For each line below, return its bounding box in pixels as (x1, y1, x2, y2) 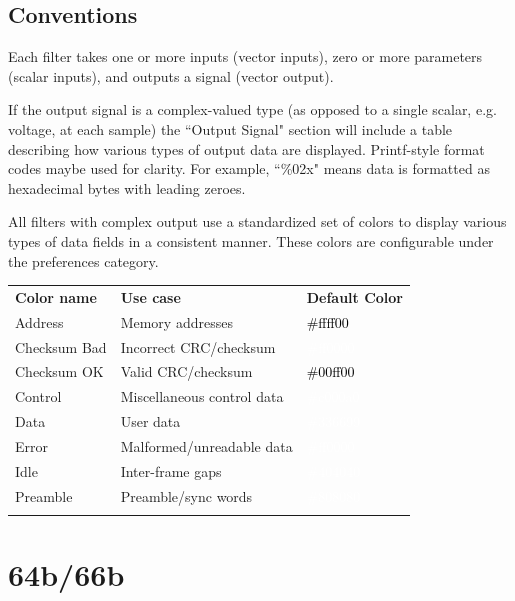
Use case (120, 286, 181, 307)
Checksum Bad (15, 336, 107, 357)
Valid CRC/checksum (120, 361, 253, 382)
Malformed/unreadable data (120, 435, 293, 456)
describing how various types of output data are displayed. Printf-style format (8, 138, 485, 159)
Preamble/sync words (120, 485, 253, 506)
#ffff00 (306, 311, 349, 332)
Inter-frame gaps (120, 460, 222, 481)
